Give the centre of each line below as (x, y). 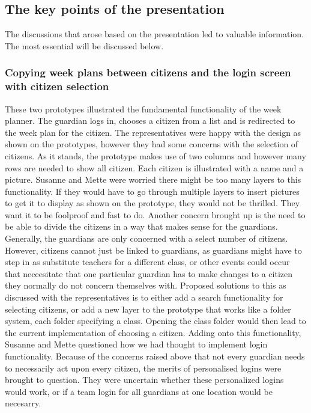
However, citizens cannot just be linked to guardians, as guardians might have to (153, 250)
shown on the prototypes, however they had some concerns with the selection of (152, 144)
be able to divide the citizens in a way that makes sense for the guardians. (141, 226)
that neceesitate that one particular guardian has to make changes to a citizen (149, 273)
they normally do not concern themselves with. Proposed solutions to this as (146, 285)
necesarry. (23, 403)
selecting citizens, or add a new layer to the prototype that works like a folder (148, 309)
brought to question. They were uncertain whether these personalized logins (144, 380)
